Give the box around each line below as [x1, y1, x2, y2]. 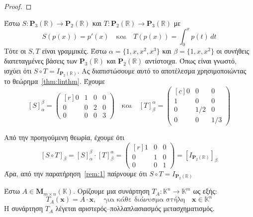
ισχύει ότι [4, 65, 32, 75]
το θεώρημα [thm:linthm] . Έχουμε [4, 76, 105, 86]
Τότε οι [4, 46, 26, 56]
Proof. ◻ [4, 1, 32, 11]
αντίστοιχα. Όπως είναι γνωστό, [145, 56, 237, 66]
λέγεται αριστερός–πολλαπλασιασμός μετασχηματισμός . [55, 203, 215, 214]
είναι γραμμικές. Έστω [42, 46, 107, 56]
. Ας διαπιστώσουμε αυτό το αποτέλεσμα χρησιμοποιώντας [77, 65, 247, 75]
